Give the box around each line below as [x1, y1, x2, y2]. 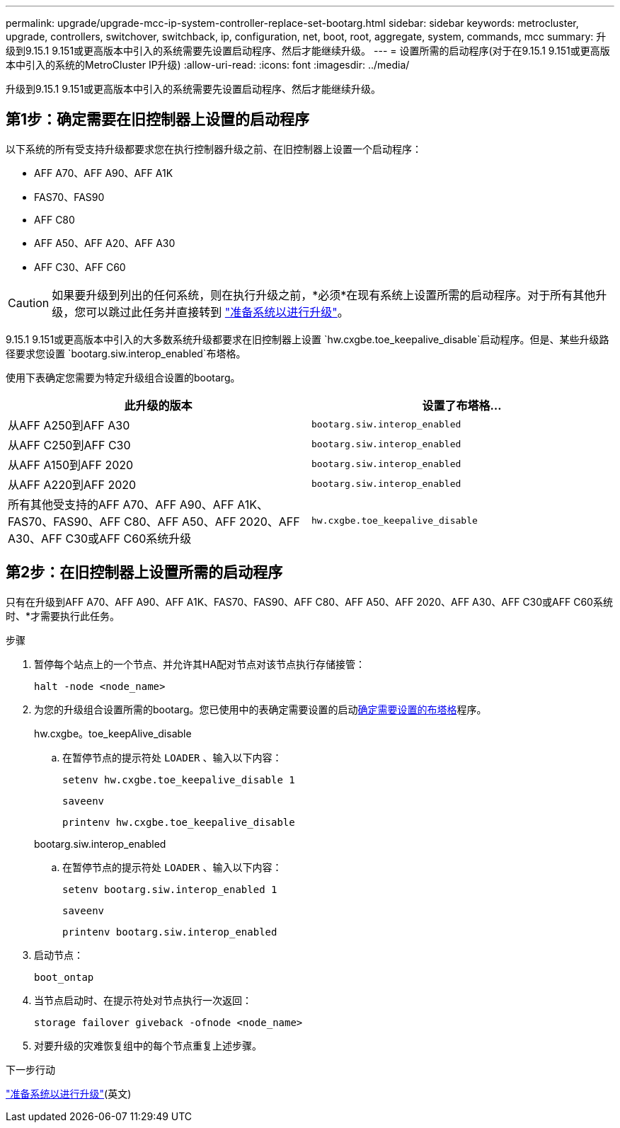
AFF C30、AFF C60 [34, 260, 126, 273]
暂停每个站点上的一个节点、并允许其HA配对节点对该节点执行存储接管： [34, 657, 366, 670]
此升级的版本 [124, 398, 193, 413]
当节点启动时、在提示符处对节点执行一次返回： [34, 994, 252, 1006]
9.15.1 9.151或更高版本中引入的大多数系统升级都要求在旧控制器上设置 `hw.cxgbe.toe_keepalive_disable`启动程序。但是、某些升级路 [6, 333, 609, 345]
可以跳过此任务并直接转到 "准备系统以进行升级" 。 [86, 304, 349, 319]
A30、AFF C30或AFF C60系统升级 [8, 531, 192, 546]
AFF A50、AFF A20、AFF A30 [34, 236, 176, 249]
